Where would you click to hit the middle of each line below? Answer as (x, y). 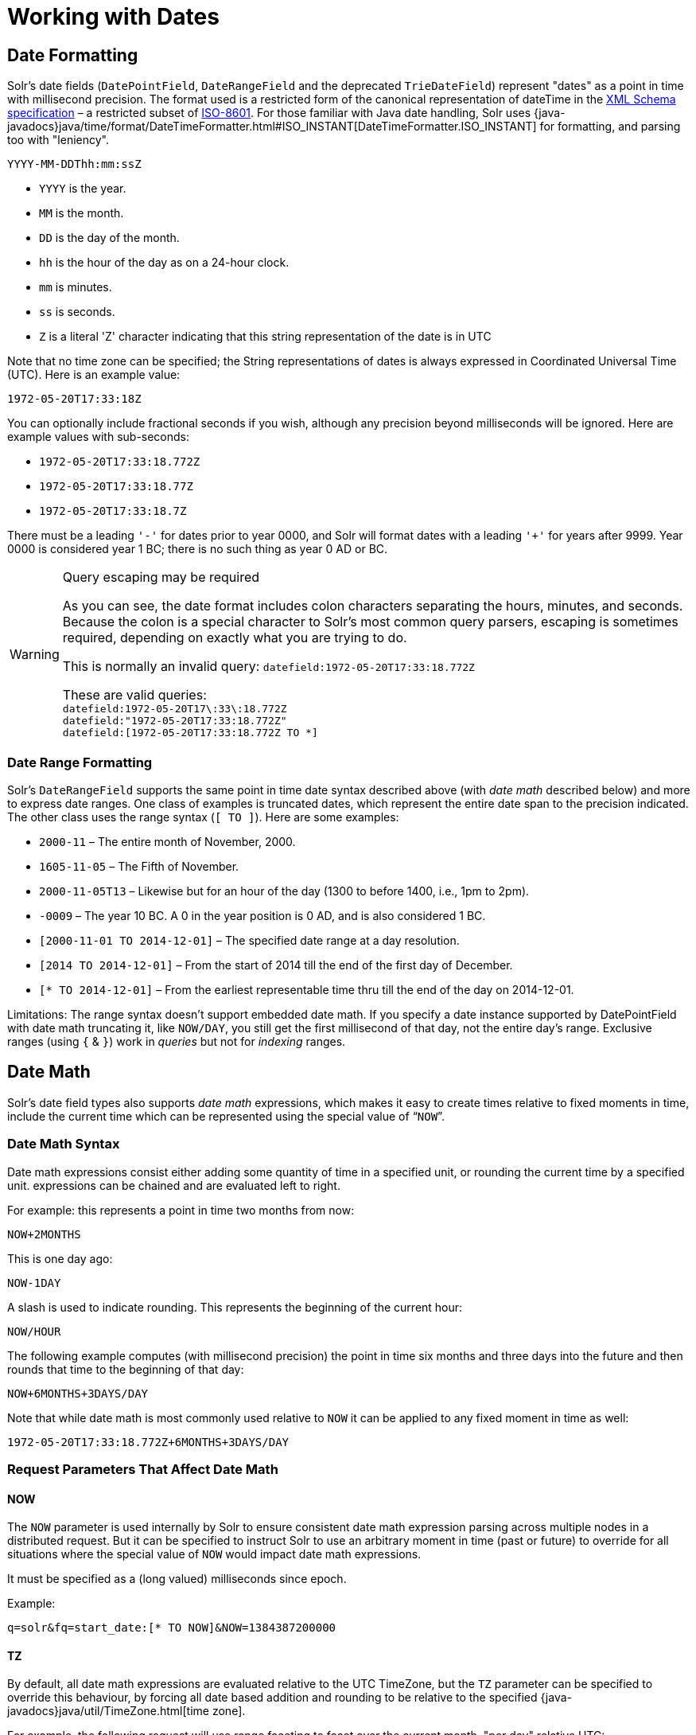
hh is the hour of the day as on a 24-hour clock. (164, 263)
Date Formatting (73, 55)
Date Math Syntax (64, 1144)
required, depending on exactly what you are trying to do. (235, 638)
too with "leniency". (58, 140)
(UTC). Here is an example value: (94, 375)
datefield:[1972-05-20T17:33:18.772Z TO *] (190, 733)
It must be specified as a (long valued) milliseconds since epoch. (177, 1579)
